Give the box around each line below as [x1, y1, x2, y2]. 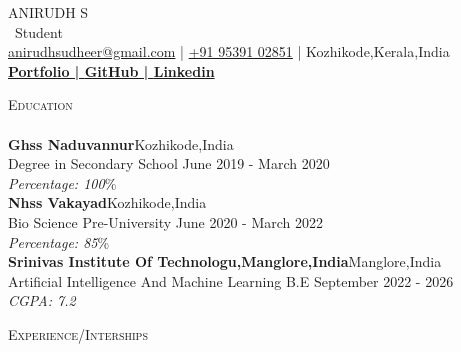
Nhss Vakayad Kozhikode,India [8, 192, 207, 213]
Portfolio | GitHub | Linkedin [8, 60, 215, 81]
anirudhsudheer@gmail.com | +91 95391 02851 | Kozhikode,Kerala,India [8, 41, 450, 62]
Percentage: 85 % [8, 231, 110, 252]
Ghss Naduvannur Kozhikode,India [8, 133, 234, 154]
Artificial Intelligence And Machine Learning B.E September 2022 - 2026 [8, 270, 454, 291]
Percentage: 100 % [8, 172, 117, 193]
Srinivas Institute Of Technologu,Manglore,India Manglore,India [8, 251, 442, 272]
